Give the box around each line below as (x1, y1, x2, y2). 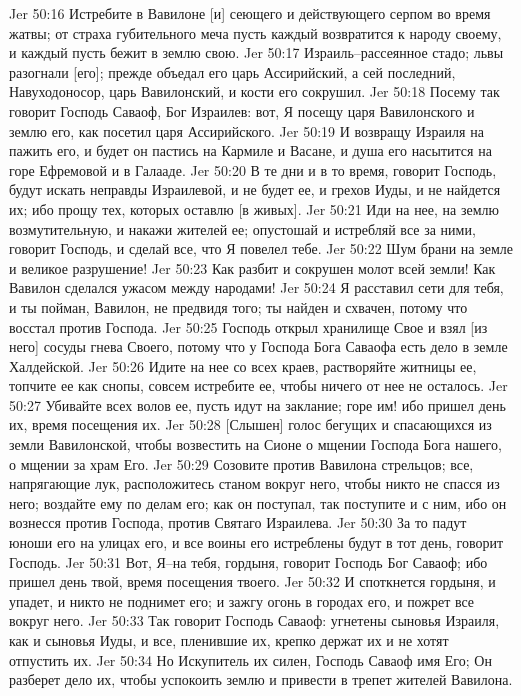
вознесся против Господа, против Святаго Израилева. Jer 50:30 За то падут (9, 512, 467, 533)
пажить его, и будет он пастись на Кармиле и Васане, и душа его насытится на (9, 140, 492, 161)
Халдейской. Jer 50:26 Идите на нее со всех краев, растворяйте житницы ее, (9, 355, 477, 376)
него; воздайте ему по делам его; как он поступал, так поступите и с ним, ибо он (9, 492, 507, 513)
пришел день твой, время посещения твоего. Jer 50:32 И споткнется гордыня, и (9, 571, 496, 592)
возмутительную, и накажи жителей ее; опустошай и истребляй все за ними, (9, 218, 476, 239)
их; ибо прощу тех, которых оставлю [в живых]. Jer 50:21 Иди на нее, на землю (9, 198, 500, 219)
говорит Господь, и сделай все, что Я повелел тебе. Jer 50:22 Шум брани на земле (9, 238, 513, 259)
